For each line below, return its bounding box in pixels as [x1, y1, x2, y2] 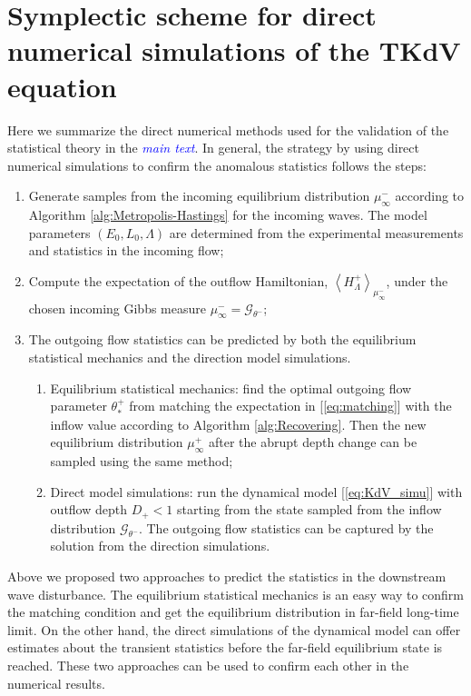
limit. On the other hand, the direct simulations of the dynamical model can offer [7, 620, 461, 639]
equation [7, 67, 117, 104]
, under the [386, 271, 448, 290]
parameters [28, 223, 91, 242]
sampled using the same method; [50, 452, 233, 470]
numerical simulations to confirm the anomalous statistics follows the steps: [7, 155, 427, 174]
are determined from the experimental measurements [169, 223, 464, 242]
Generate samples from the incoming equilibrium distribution [28, 186, 370, 205]
